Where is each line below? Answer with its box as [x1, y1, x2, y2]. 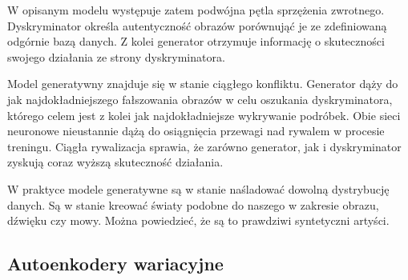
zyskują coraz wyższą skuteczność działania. [7, 154, 224, 170]
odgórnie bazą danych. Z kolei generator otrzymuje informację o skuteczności [7, 33, 385, 50]
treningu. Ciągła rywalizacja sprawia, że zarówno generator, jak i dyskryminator [7, 138, 402, 154]
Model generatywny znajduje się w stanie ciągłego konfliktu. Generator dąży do [7, 75, 398, 92]
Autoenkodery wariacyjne [7, 251, 224, 276]
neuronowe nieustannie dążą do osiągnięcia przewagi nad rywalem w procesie [7, 122, 385, 139]
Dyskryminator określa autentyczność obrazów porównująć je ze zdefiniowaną [7, 17, 387, 34]
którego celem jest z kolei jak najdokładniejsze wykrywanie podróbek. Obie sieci [7, 106, 401, 123]
